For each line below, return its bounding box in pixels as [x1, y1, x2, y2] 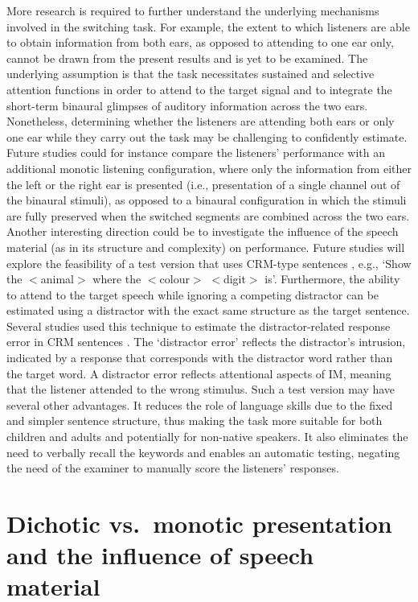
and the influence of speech [6, 538, 314, 571]
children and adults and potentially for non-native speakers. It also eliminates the [6, 428, 408, 445]
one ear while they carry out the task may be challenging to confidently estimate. [6, 128, 408, 145]
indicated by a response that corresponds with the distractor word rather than [6, 349, 393, 366]
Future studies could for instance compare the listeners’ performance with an [6, 144, 385, 161]
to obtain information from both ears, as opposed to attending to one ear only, [6, 34, 394, 51]
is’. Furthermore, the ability [264, 270, 400, 287]
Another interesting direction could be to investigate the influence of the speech [6, 223, 399, 240]
